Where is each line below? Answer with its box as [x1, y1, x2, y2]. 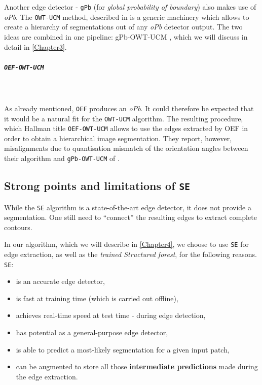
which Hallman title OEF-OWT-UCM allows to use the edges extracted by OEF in [4, 123, 248, 134]
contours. [4, 221, 32, 232]
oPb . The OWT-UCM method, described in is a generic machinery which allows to [4, 11, 249, 22]
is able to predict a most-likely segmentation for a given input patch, [16, 344, 230, 355]
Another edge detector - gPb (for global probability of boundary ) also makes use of [4, 2, 256, 12]
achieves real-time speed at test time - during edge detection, [16, 310, 206, 320]
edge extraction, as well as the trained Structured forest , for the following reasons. [4, 249, 257, 259]
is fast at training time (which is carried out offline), [16, 293, 178, 303]
